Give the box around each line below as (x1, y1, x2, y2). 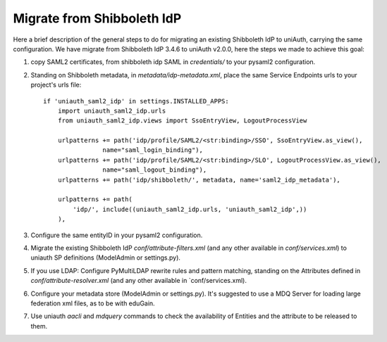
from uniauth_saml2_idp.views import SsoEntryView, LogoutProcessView (57, 117, 307, 125)
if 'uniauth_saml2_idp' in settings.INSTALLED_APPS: (43, 97, 229, 105)
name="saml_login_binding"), (102, 146, 204, 154)
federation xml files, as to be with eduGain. (30, 299, 155, 308)
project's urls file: (30, 81, 82, 89)
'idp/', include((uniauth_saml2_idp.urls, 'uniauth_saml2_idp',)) (73, 205, 307, 213)
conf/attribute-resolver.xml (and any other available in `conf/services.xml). (30, 277, 247, 285)
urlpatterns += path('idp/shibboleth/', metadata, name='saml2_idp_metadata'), (57, 176, 341, 184)
